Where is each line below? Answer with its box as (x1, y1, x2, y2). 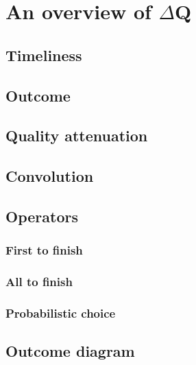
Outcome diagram (5, 340, 135, 362)
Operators (5, 205, 78, 226)
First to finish (5, 242, 83, 259)
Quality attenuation (5, 125, 148, 146)
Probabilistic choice (5, 304, 116, 321)
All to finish (5, 273, 73, 290)
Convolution (5, 165, 94, 187)
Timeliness (5, 44, 82, 65)
